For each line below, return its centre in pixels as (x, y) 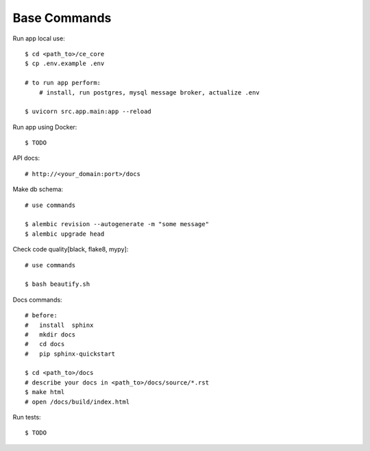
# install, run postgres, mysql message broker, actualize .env (149, 92)
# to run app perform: (63, 83)
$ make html (45, 392)
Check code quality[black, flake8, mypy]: (71, 249)
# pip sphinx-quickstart (70, 354)
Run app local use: (39, 38)
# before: (41, 316)
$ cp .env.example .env (65, 64)
